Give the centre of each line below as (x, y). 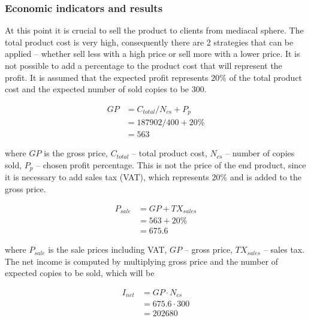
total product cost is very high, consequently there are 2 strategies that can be (149, 42)
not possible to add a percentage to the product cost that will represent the (144, 65)
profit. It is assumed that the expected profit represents (107, 77)
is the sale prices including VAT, (108, 249)
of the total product (266, 77)
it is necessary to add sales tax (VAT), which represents (107, 177)
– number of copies (260, 153)
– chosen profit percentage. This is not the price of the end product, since (171, 164)
